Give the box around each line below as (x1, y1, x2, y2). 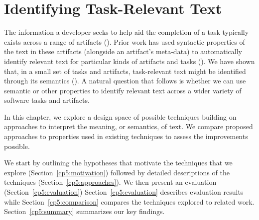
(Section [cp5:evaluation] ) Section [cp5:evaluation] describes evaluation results (4, 187, 244, 197)
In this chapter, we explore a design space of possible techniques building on (4, 111, 237, 122)
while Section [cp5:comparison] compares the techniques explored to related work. (4, 196, 255, 207)
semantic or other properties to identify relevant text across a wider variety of (4, 85, 242, 95)
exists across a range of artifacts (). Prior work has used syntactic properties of (4, 36, 245, 47)
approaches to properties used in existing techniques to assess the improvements (4, 131, 248, 142)
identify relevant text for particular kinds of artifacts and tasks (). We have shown (4, 56, 255, 66)
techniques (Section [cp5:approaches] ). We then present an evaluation (4, 177, 217, 187)
